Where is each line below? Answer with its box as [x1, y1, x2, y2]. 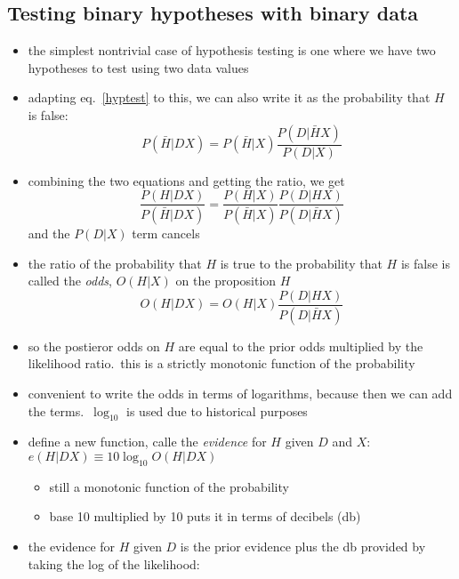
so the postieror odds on [28, 336, 160, 355]
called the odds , [28, 271, 112, 290]
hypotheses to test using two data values [28, 58, 249, 76]
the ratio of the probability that [28, 253, 202, 272]
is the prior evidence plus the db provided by [180, 536, 426, 555]
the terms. [28, 401, 85, 420]
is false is [400, 253, 450, 272]
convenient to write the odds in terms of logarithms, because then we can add [28, 383, 453, 402]
